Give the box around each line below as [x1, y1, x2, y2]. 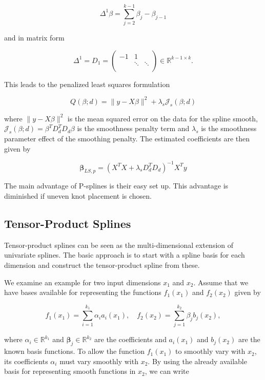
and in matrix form [4, 32, 65, 43]
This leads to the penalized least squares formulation [4, 78, 170, 89]
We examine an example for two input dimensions [4, 277, 161, 287]
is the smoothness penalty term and [77, 123, 190, 134]
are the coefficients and [94, 334, 167, 345]
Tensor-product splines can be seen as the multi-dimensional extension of [4, 239, 234, 250]
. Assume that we [193, 277, 249, 287]
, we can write [145, 366, 189, 376]
